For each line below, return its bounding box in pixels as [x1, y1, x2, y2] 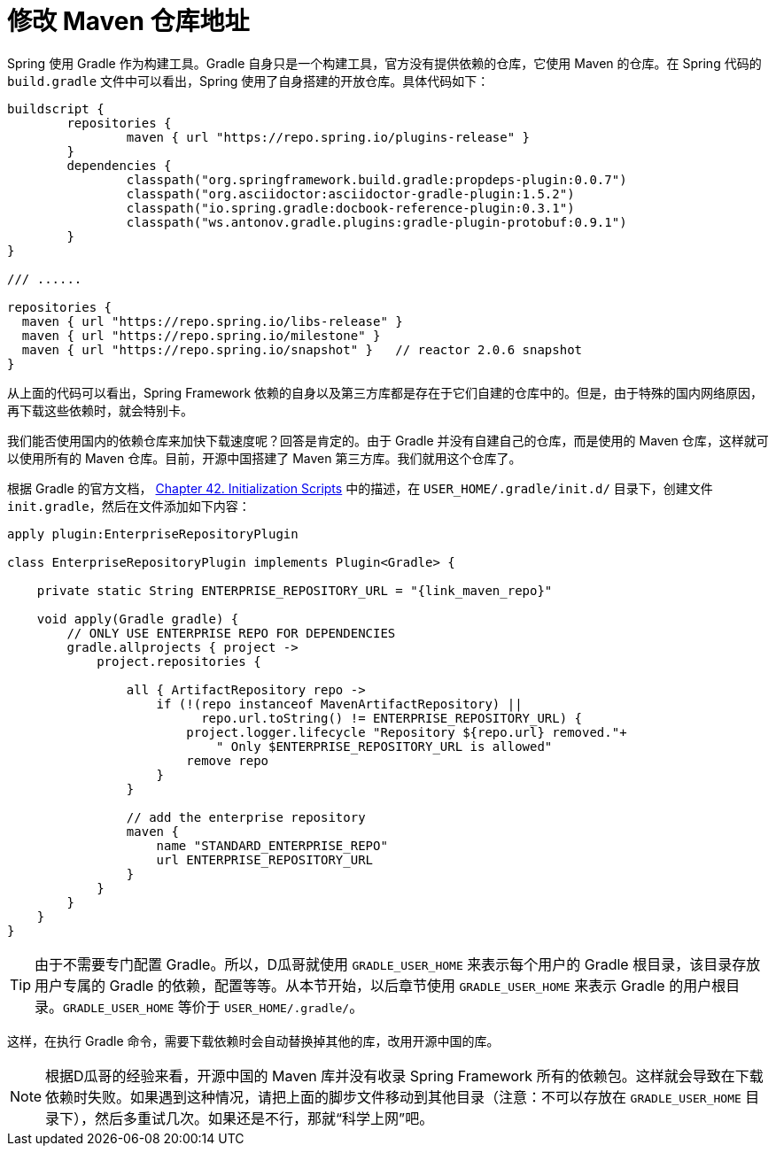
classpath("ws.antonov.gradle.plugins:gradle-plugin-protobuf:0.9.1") [126, 214, 627, 229]
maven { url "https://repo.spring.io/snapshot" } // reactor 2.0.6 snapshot [21, 342, 583, 357]
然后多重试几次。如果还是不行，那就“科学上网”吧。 [95, 1109, 434, 1127]
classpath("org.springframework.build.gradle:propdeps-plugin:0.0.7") [126, 172, 627, 187]
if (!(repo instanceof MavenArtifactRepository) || [156, 696, 523, 711]
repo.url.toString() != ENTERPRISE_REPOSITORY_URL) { [201, 710, 583, 725]
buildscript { [7, 101, 105, 116]
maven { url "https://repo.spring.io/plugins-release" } [126, 129, 531, 144]
